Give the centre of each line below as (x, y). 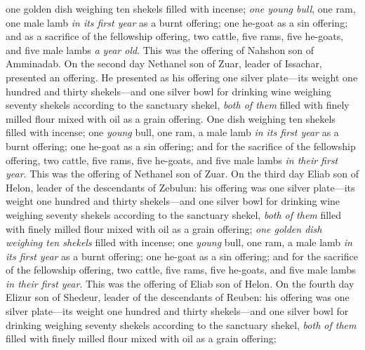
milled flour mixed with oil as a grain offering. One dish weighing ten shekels (171, 118)
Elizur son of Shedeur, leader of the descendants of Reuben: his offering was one (178, 297)
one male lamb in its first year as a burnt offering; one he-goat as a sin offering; (177, 22)
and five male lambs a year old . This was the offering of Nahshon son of (160, 49)
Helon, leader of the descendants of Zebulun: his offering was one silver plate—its (180, 187)
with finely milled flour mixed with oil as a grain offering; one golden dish (164, 228)
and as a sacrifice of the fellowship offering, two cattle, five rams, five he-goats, (175, 36)
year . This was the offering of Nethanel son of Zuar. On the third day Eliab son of (182, 174)
